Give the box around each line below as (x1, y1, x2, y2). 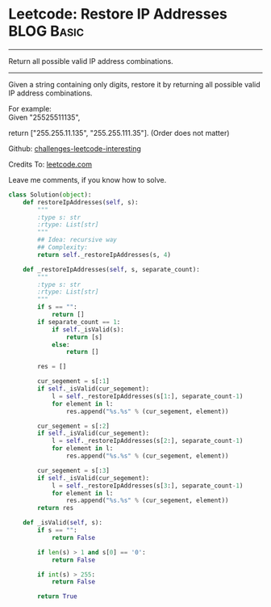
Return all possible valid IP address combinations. (8, 56, 173, 65)
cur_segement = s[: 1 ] (37, 377, 110, 386)
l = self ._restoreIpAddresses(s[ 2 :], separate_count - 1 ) (51, 437, 244, 445)
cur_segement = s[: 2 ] (37, 422, 110, 430)
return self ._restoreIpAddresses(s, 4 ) (37, 251, 172, 259)
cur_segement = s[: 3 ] (37, 466, 110, 474)
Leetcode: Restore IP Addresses (8, 5, 228, 23)
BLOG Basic (8, 22, 85, 40)
